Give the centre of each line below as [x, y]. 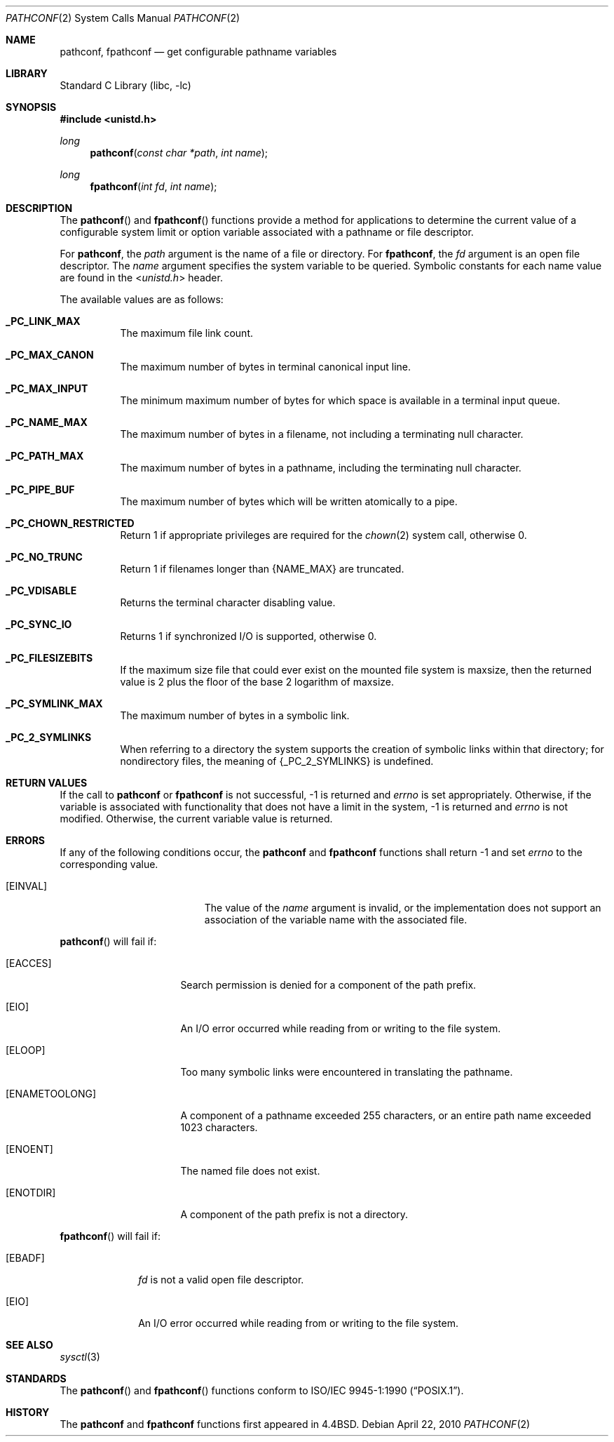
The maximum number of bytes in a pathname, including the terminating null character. [321, 468]
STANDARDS [36, 1378]
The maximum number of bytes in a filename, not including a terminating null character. [322, 434]
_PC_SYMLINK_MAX [54, 703]
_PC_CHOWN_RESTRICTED [70, 523]
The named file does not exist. [250, 1171]
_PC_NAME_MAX [47, 422]
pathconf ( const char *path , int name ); [179, 153]
